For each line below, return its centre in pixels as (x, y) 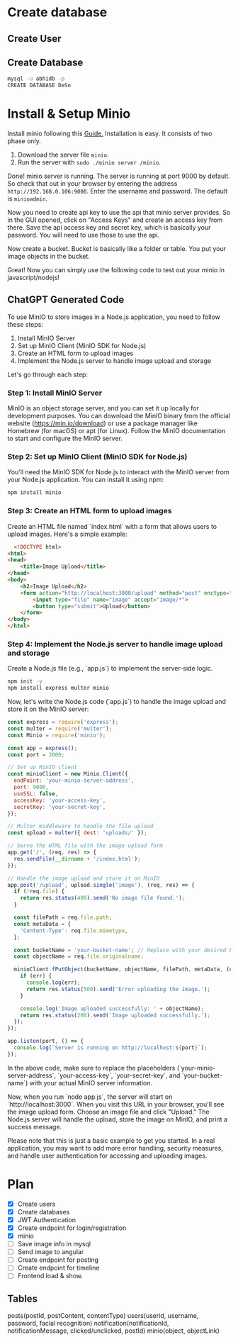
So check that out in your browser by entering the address (92, 184)
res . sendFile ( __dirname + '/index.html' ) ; (77, 859)
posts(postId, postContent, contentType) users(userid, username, (103, 1316)
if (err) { (36, 976)
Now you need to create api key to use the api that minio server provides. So (119, 213)
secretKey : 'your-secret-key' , (60, 807)
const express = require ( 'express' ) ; (63, 722)
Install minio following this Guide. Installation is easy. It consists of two (110, 134)
